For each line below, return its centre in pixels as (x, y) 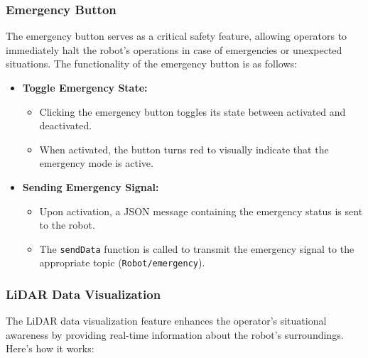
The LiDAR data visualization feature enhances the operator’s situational (166, 321)
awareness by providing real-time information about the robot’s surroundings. (175, 334)
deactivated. (66, 125)
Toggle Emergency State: (85, 87)
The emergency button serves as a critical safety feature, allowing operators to (177, 36)
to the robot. (67, 225)
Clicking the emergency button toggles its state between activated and (193, 111)
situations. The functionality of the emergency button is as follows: (151, 64)
